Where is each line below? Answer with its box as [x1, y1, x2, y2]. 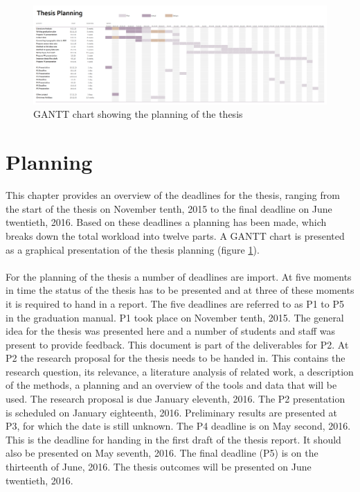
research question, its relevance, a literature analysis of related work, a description [6, 364, 354, 378]
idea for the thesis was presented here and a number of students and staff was [6, 324, 335, 338]
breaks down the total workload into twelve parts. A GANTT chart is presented [6, 228, 345, 243]
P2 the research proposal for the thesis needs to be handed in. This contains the [6, 351, 345, 365]
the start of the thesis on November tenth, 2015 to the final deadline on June [6, 201, 332, 216]
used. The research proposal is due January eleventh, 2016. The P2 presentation [6, 392, 345, 406]
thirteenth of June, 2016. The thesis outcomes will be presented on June [6, 459, 312, 474]
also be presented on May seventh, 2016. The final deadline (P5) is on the [6, 446, 318, 460]
